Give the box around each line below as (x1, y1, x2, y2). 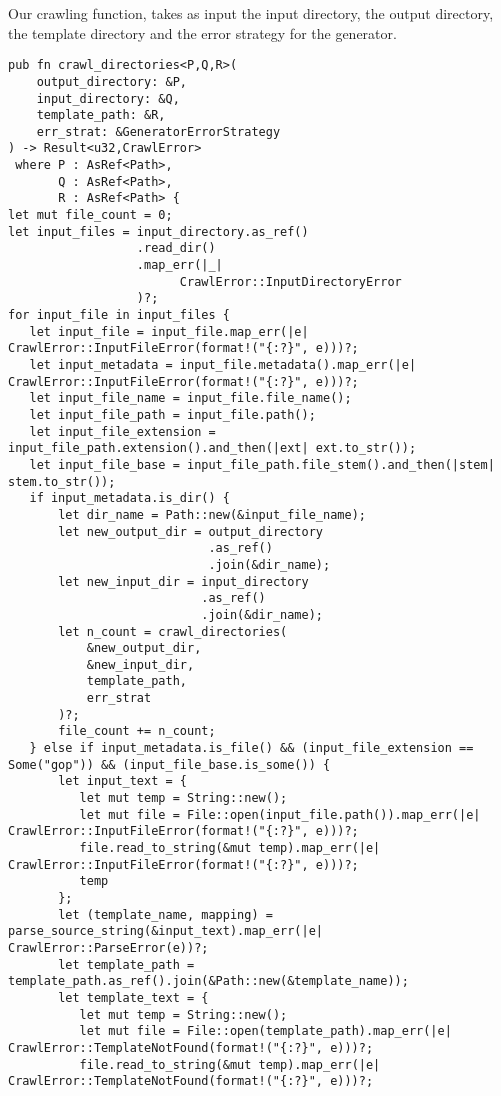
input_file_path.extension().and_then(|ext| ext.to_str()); (8, 441, 417, 456)
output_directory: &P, (36, 74, 187, 89)
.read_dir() (136, 241, 216, 256)
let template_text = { (58, 990, 209, 1005)
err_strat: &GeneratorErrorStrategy (36, 124, 281, 139)
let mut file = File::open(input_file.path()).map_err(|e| (79, 807, 481, 822)
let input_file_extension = (29, 424, 216, 439)
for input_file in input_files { (8, 308, 230, 323)
